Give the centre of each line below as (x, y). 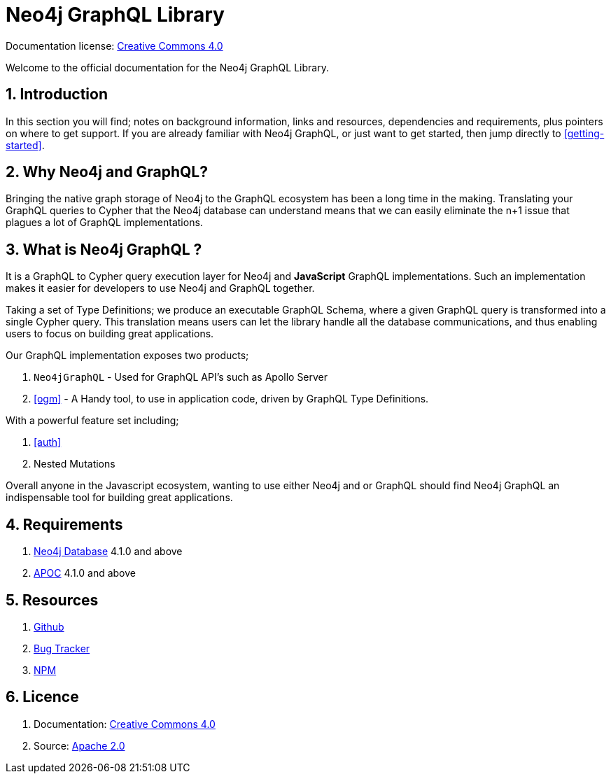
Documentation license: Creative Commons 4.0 (114, 45)
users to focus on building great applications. (110, 334)
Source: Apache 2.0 (79, 745)
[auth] (48, 442)
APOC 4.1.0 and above (85, 573)
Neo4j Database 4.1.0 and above (108, 552)
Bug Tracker (62, 648)
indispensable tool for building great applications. (119, 498)
